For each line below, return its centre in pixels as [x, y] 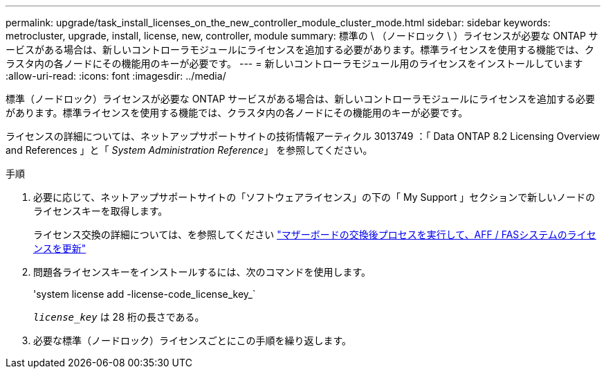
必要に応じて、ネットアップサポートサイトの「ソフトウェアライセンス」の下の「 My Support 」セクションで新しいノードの [314, 197]
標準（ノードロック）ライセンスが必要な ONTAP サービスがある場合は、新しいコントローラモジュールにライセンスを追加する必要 [301, 99]
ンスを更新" [60, 248]
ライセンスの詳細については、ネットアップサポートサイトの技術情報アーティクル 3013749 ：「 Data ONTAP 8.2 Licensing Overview [303, 136]
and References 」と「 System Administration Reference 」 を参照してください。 [189, 150]
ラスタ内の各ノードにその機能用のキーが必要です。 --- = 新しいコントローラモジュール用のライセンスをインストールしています [294, 63]
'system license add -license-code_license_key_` [145, 294]
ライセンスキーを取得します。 [101, 211]
